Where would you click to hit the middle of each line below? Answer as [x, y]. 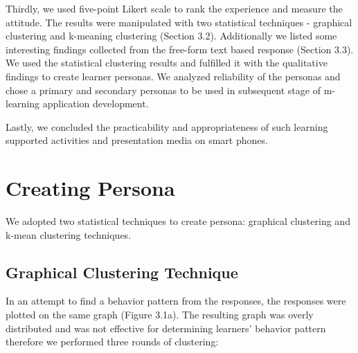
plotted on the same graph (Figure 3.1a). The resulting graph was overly [160, 315]
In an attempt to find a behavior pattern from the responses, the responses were [176, 301]
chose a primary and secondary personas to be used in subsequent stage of [163, 90]
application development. [96, 103]
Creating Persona [90, 188]
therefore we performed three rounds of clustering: [112, 342]
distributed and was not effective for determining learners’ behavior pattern [166, 328]
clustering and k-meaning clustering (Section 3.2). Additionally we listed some [171, 36]
